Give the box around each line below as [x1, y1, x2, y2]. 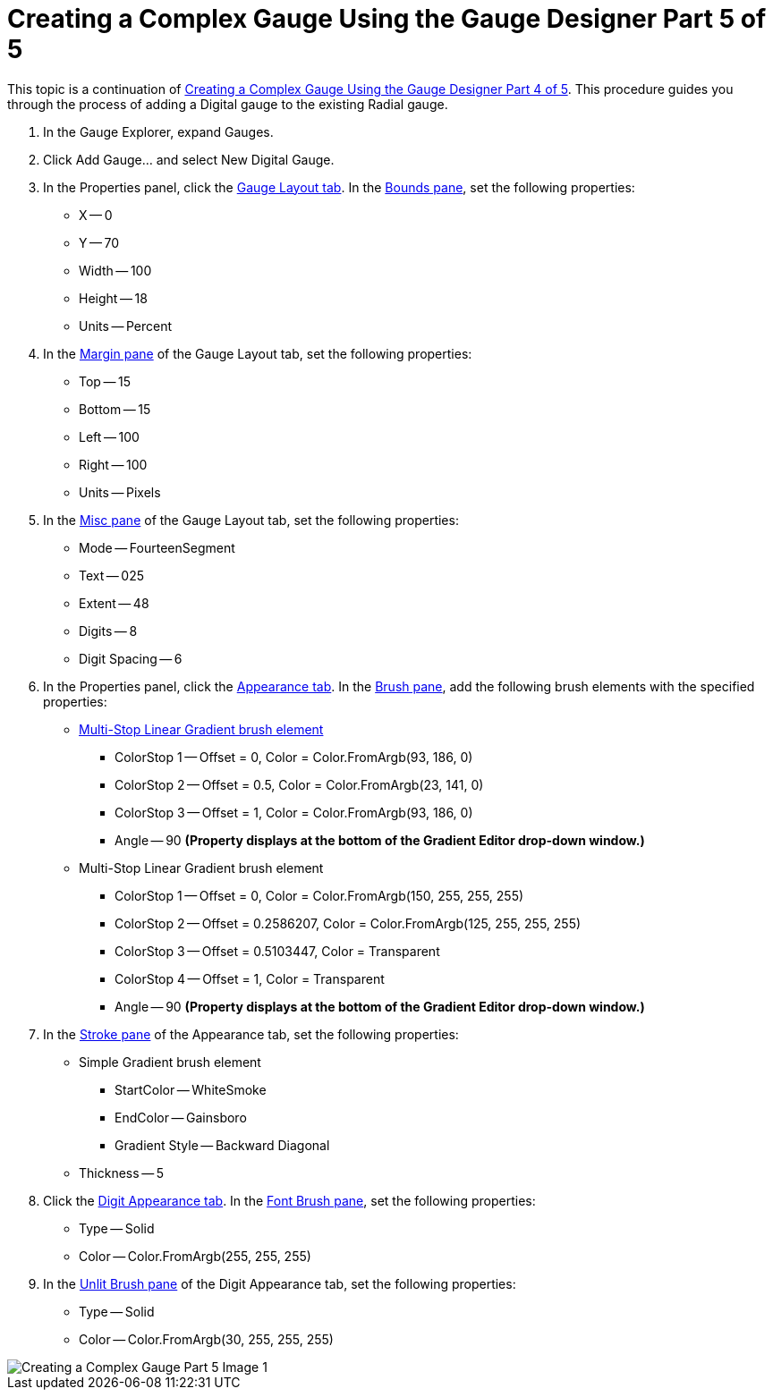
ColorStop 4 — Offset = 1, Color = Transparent [115, 970, 385, 986]
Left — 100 [79, 428, 140, 444]
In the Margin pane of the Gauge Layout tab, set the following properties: [43, 345, 472, 361]
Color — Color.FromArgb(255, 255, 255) [79, 1248, 311, 1264]
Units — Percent [79, 317, 173, 334]
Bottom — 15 [79, 401, 151, 417]
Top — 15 [79, 373, 131, 389]
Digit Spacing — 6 [79, 650, 183, 666]
